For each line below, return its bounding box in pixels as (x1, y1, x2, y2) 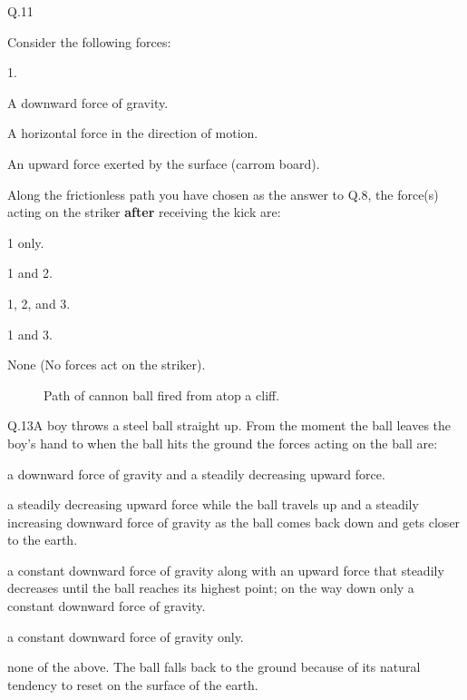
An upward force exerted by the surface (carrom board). (7, 153, 320, 173)
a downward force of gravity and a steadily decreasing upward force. (7, 464, 385, 483)
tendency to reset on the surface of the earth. (7, 675, 258, 694)
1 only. (7, 232, 44, 251)
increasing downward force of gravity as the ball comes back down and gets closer (7, 512, 461, 531)
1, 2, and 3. (7, 293, 71, 312)
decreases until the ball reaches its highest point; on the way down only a (7, 578, 414, 597)
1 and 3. (7, 324, 53, 343)
